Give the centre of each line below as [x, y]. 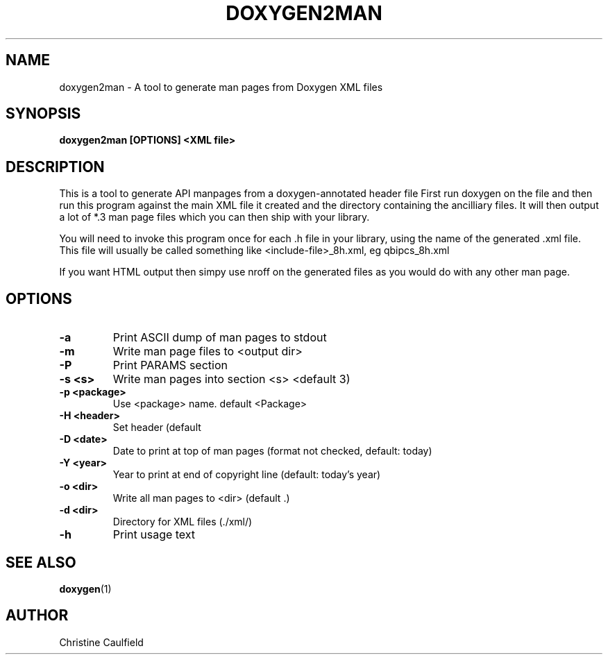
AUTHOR [37, 616]
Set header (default [157, 428]
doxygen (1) [85, 589]
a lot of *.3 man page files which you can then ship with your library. [214, 217]
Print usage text [154, 535]
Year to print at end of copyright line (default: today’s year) [247, 475]
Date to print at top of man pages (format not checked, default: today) [272, 451]
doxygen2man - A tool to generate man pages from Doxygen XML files [221, 87]
